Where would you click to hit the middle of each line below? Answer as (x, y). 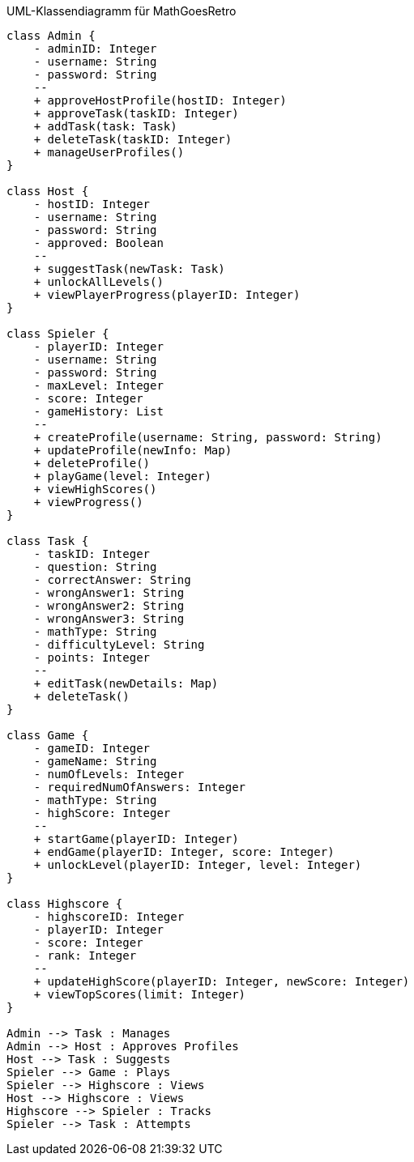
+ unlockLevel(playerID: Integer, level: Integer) (198, 865)
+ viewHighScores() (95, 489)
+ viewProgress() (88, 502)
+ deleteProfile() (92, 463)
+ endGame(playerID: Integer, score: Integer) (184, 852)
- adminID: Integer (95, 49)
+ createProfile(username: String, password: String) (208, 437)
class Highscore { (65, 904)
